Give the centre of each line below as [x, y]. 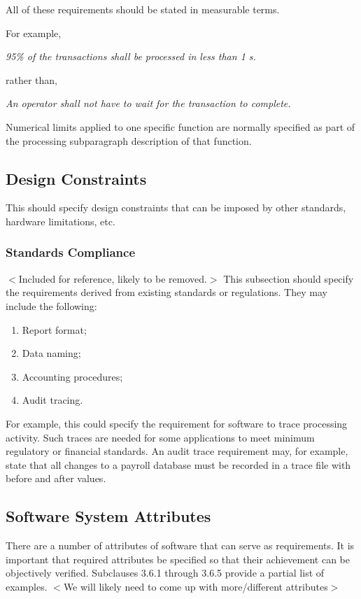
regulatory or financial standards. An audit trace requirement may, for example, [177, 451]
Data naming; [51, 353]
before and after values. [56, 478]
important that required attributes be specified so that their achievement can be [178, 559]
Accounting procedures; [72, 376]
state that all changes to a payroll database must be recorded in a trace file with [178, 464]
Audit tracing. [52, 400]
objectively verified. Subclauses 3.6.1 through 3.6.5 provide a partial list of [165, 573]
